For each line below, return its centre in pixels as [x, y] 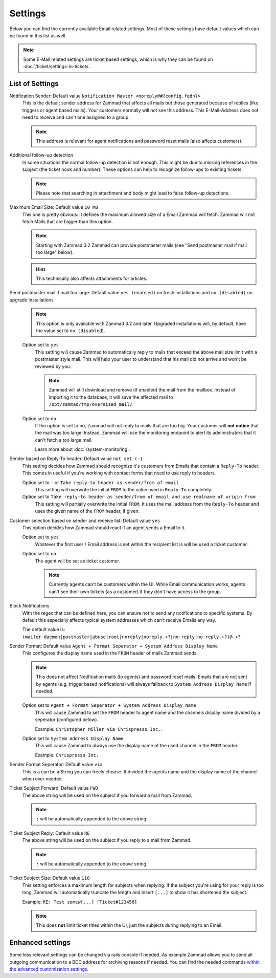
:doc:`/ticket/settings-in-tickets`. [57, 67]
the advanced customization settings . [49, 969]
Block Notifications [29, 606]
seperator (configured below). [67, 720]
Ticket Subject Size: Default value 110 [50, 878]
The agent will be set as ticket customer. [77, 561]
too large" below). [55, 252]
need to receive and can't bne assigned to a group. [76, 117]
